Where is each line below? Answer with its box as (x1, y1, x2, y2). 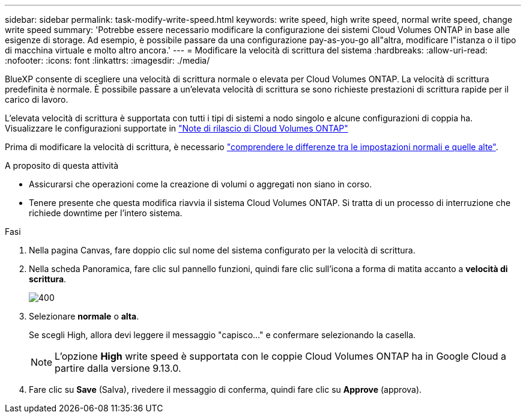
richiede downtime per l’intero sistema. (29, 208, 183, 218)
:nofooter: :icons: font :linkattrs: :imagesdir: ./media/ (5, 55, 210, 65)
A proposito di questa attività (5, 160, 119, 171)
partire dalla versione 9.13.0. (55, 362, 181, 374)
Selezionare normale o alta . (29, 311, 139, 321)
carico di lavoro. (5, 94, 68, 104)
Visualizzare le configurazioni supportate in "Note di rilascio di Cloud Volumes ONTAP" (5, 123, 348, 133)
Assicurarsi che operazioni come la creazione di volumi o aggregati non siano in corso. (29, 179, 372, 189)
